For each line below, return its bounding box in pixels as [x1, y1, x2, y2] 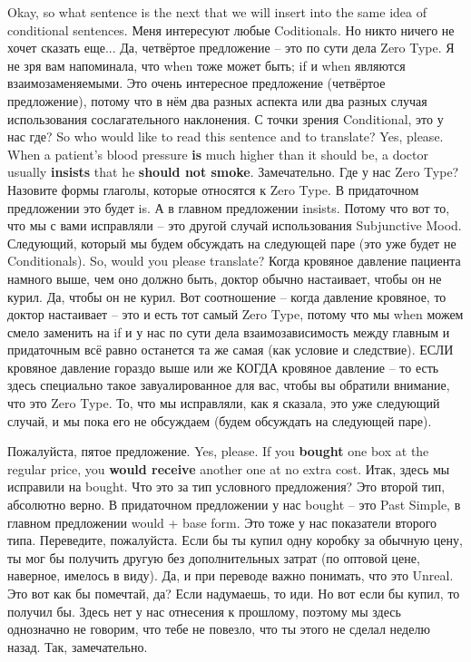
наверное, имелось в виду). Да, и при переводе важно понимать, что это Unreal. [7, 566, 454, 585]
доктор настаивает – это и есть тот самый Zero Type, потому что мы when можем [7, 305, 464, 324]
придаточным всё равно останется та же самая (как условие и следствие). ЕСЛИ [7, 340, 454, 359]
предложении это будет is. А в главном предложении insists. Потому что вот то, [7, 198, 450, 217]
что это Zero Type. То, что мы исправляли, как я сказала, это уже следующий [7, 394, 440, 413]
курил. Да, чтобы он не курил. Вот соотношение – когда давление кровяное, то [7, 287, 446, 306]
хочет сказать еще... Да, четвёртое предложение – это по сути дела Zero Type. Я [7, 38, 455, 57]
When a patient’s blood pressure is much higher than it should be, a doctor [7, 144, 428, 163]
